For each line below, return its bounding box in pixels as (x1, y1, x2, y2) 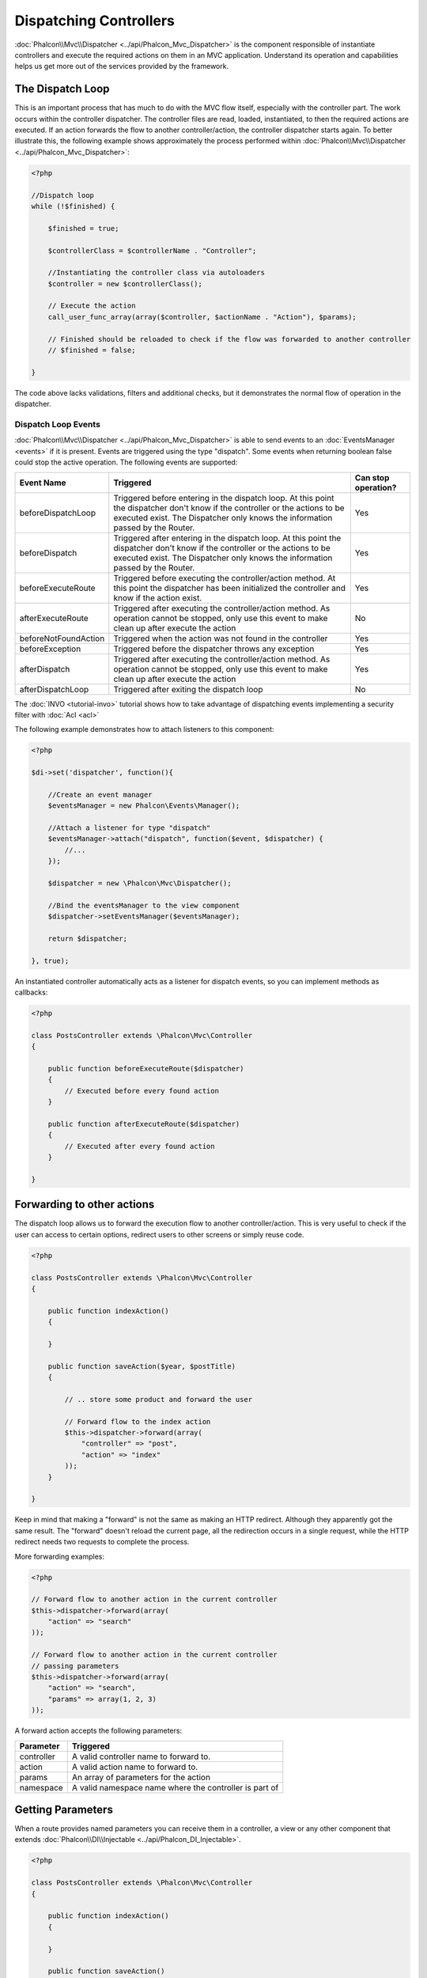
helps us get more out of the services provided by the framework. (14, 62, 229, 71)
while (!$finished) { (31, 202, 115, 210)
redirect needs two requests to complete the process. (14, 1537, 190, 1547)
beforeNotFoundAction (19, 633, 105, 644)
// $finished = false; (47, 346, 136, 355)
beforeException (19, 643, 81, 654)
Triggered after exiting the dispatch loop (113, 684, 263, 695)
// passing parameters (31, 1662, 119, 1670)
